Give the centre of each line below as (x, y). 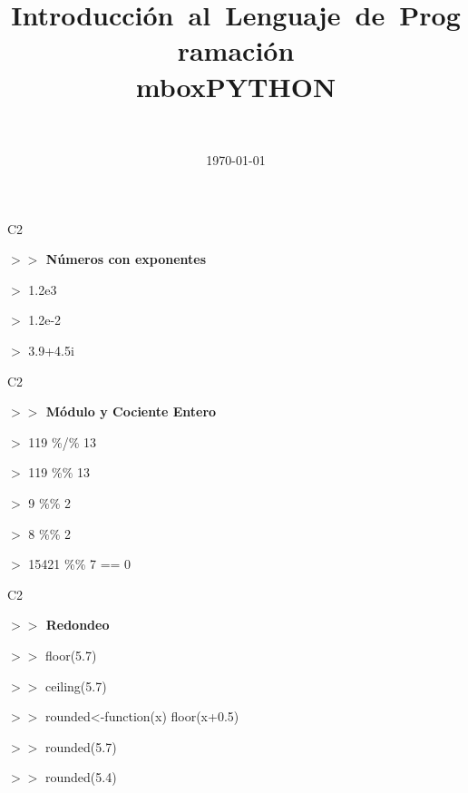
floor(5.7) (71, 655)
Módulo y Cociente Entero (131, 411)
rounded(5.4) (81, 777)
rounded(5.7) (81, 746)
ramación (236, 50)
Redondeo (78, 625)
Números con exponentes (126, 259)
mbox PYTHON (236, 86)
